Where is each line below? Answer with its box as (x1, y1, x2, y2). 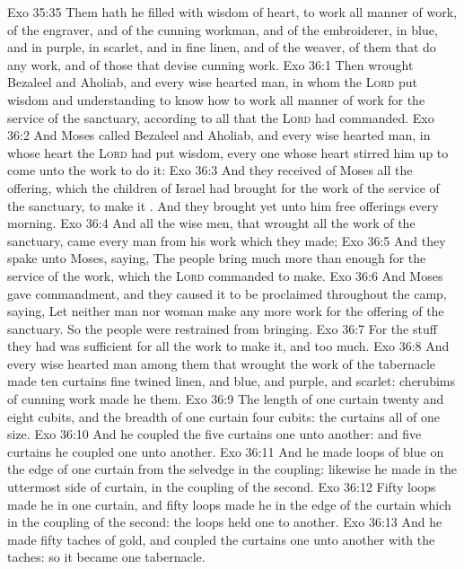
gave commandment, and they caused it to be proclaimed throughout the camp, (7, 284, 447, 302)
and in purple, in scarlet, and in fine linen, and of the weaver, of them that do (7, 38, 436, 57)
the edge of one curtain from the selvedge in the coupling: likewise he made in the (7, 460, 458, 478)
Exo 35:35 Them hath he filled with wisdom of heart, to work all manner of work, (7, 3, 457, 21)
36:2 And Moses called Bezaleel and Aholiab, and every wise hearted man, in (7, 126, 431, 144)
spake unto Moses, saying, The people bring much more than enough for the (7, 249, 426, 267)
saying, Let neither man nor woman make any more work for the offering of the (7, 302, 444, 320)
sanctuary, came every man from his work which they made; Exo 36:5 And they (7, 231, 446, 249)
